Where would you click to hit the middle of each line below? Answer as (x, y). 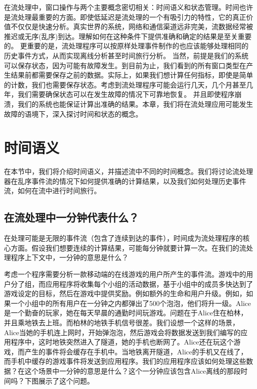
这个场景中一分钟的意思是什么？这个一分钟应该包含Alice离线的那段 (132, 370)
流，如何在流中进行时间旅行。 (52, 191)
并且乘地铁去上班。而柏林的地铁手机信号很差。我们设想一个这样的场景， (122, 322)
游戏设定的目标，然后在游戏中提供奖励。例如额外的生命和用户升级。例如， (125, 293)
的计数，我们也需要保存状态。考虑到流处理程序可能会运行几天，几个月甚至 (125, 84)
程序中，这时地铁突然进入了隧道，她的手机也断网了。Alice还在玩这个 (122, 342)
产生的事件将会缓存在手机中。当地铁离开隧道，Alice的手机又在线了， (136, 351)
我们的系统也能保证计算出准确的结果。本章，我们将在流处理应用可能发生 (135, 104)
